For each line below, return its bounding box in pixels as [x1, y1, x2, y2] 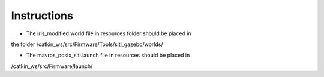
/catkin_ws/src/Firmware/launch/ [11, 63, 93, 70]
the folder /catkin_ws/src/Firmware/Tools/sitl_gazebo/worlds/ [11, 41, 163, 48]
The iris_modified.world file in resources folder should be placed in [26, 30, 191, 37]
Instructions [11, 9, 73, 22]
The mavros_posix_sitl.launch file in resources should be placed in [26, 51, 190, 59]
